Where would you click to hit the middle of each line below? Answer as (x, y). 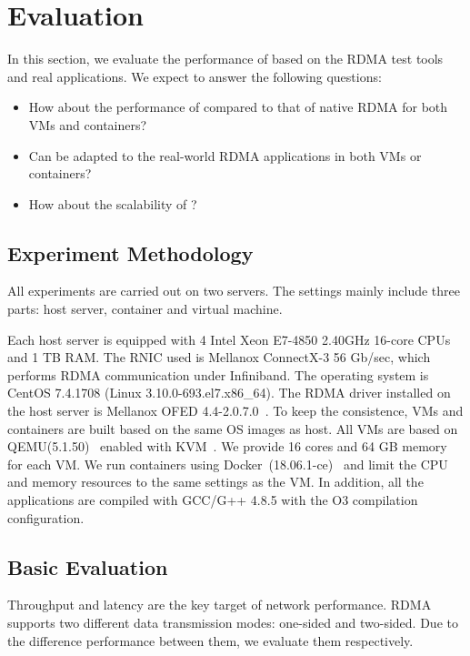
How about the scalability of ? (113, 203)
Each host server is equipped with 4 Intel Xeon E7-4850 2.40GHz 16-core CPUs (229, 339)
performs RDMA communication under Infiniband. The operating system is (218, 374)
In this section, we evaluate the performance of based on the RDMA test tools (225, 59)
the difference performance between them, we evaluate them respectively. (210, 640)
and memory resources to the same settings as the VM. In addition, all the (215, 482)
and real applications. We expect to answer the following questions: (195, 76)
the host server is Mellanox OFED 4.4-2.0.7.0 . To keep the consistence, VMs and (235, 411)
